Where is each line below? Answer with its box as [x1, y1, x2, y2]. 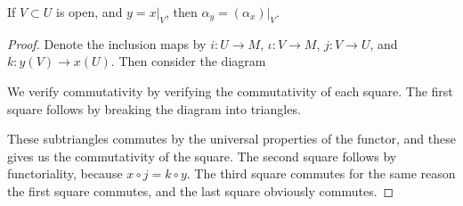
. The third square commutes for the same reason [186, 164, 456, 183]
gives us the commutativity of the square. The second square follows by [7, 146, 397, 165]
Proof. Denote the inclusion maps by [7, 34, 207, 53]
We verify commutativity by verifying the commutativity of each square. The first [7, 81, 453, 100]
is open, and [56, 3, 123, 21]
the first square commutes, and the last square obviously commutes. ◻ [7, 181, 394, 200]
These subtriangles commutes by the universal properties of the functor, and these [7, 129, 456, 148]
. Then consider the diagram [110, 52, 266, 70]
